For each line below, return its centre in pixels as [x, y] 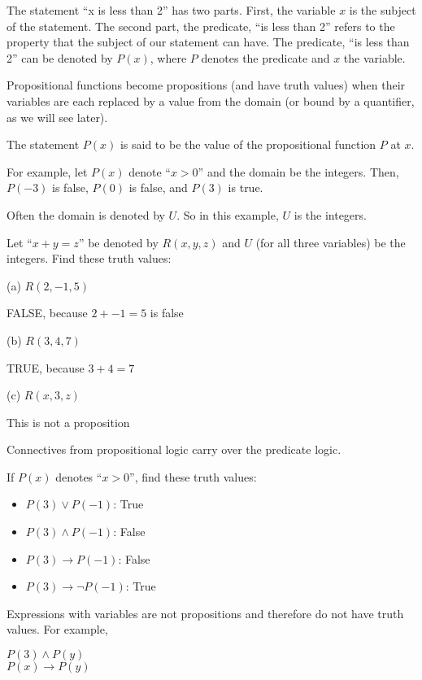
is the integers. [330, 214]
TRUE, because [46, 367]
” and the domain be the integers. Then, [298, 171]
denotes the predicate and [265, 57]
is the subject [383, 10]
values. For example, [57, 629]
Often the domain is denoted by [86, 214]
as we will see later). [57, 117]
